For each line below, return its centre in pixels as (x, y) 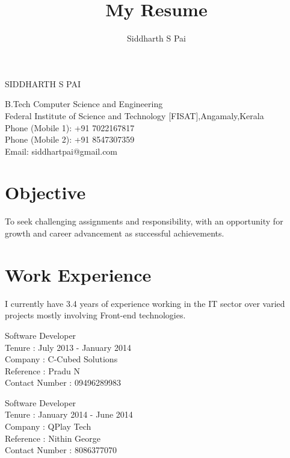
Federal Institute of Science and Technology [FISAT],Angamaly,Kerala (134, 115)
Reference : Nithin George (53, 438)
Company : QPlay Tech (48, 426)
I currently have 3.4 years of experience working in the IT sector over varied (145, 303)
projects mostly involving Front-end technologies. (95, 315)
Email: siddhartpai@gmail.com (61, 151)
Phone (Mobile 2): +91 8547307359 (70, 139)
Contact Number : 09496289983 (63, 382)
